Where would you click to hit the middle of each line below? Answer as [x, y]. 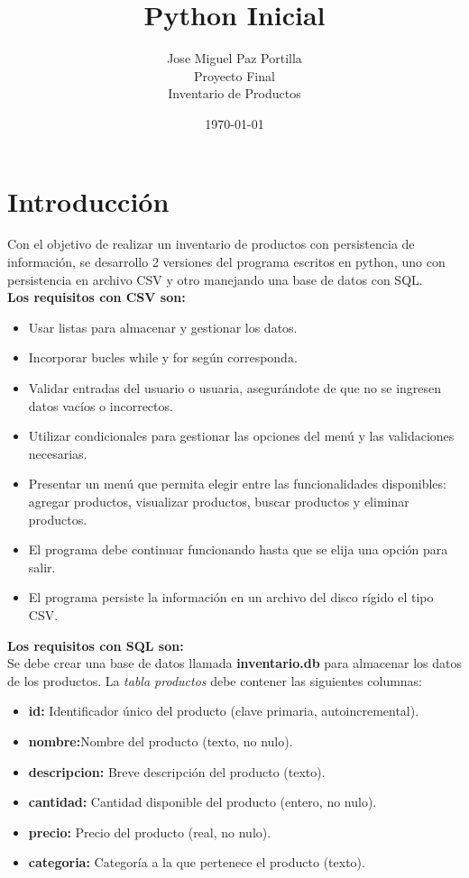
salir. [42, 567]
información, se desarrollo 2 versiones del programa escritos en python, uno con [226, 262]
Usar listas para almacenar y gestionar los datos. [163, 327]
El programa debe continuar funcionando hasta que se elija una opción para [238, 549]
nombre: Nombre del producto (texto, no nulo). [161, 741]
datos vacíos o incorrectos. [101, 405]
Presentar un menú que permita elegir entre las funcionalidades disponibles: [237, 484]
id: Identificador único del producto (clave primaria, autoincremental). [224, 711]
